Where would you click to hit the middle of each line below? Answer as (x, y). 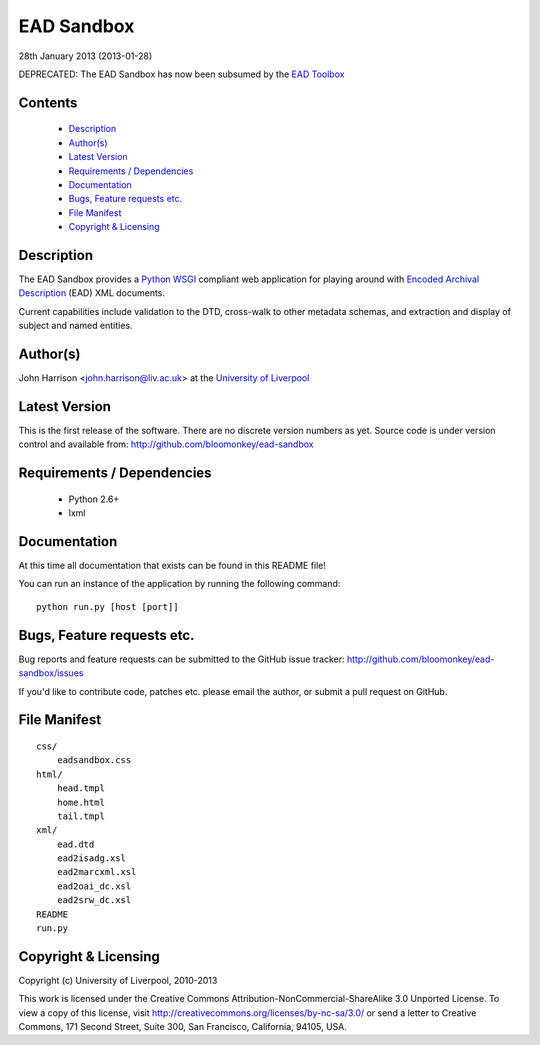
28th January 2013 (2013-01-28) (85, 56)
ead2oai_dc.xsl (94, 886)
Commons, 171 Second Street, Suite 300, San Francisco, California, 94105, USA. (182, 1027)
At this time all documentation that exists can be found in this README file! (172, 566)
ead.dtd (75, 844)
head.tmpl (80, 788)
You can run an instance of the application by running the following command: (179, 584)
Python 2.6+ (94, 499)
